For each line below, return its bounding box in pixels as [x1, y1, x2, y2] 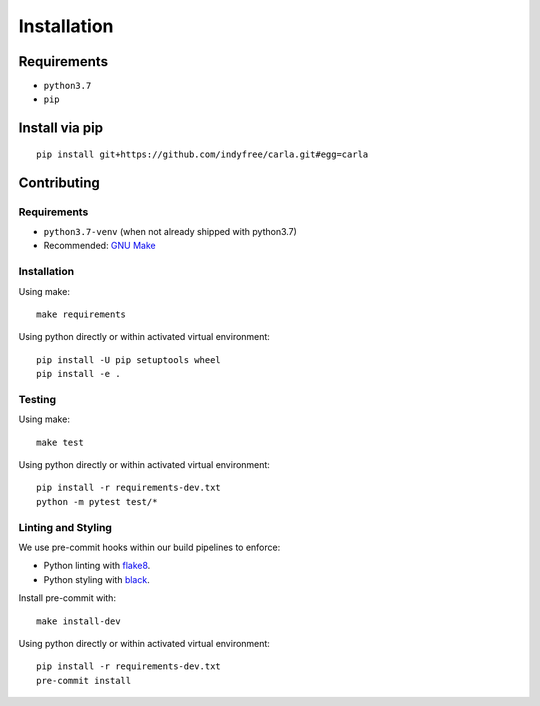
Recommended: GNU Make [43, 240, 156, 252]
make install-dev [36, 615, 121, 627]
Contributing [18, 174, 100, 191]
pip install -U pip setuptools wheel [36, 354, 222, 365]
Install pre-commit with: [18, 592, 117, 604]
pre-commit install [36, 675, 132, 686]
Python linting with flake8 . [43, 560, 151, 572]
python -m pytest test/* [36, 496, 158, 507]
